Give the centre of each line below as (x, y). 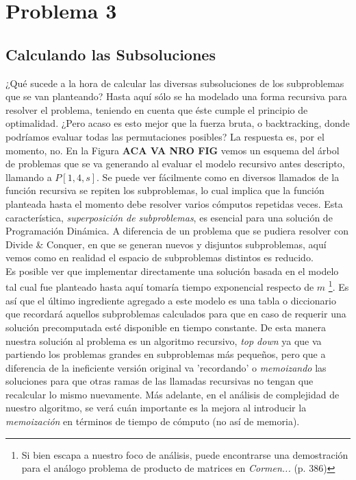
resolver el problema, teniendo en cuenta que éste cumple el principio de (157, 109)
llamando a (29, 177)
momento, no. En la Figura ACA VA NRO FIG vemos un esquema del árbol (173, 150)
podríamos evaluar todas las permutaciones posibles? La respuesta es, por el (165, 136)
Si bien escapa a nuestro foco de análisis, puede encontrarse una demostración (185, 454)
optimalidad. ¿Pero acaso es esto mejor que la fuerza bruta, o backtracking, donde (178, 123)
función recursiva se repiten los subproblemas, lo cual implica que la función (165, 190)
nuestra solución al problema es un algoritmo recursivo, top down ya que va (164, 340)
